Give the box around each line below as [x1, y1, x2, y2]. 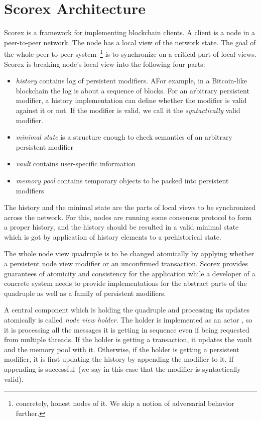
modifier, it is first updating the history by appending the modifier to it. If [4, 354, 234, 364]
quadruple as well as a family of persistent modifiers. [4, 287, 166, 298]
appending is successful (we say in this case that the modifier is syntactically [4, 364, 241, 374]
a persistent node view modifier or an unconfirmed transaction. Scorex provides [4, 258, 248, 269]
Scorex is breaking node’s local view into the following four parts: [4, 58, 205, 69]
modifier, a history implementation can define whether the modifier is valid [16, 95, 247, 106]
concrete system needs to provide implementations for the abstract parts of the [4, 278, 247, 288]
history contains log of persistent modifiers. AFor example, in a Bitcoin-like [16, 75, 247, 86]
